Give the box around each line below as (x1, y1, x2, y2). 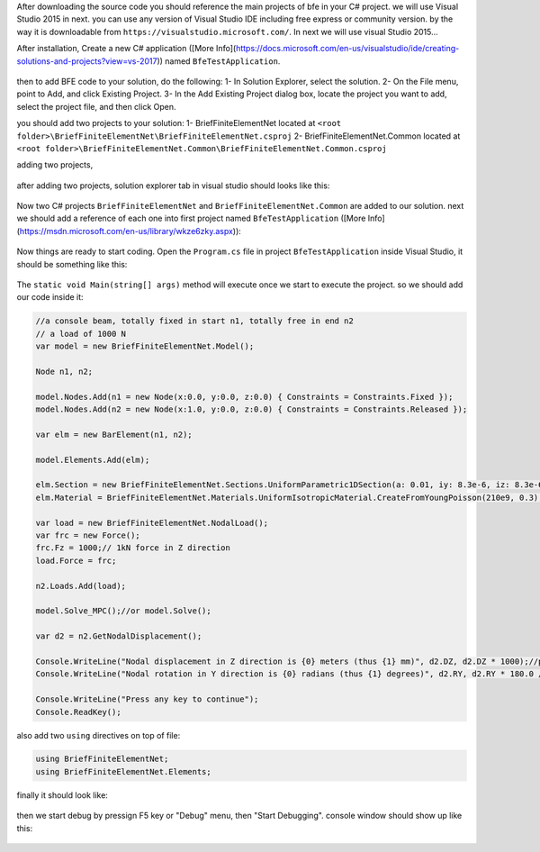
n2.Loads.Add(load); (35, 581, 126, 591)
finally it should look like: (16, 789, 108, 801)
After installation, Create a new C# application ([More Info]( (16, 43, 237, 54)
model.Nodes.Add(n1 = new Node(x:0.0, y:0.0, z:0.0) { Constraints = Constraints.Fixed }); (35, 392, 454, 402)
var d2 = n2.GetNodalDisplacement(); (35, 631, 202, 641)
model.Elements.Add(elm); (35, 455, 150, 465)
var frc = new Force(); (35, 530, 141, 540)
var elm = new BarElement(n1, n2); (35, 429, 193, 440)
